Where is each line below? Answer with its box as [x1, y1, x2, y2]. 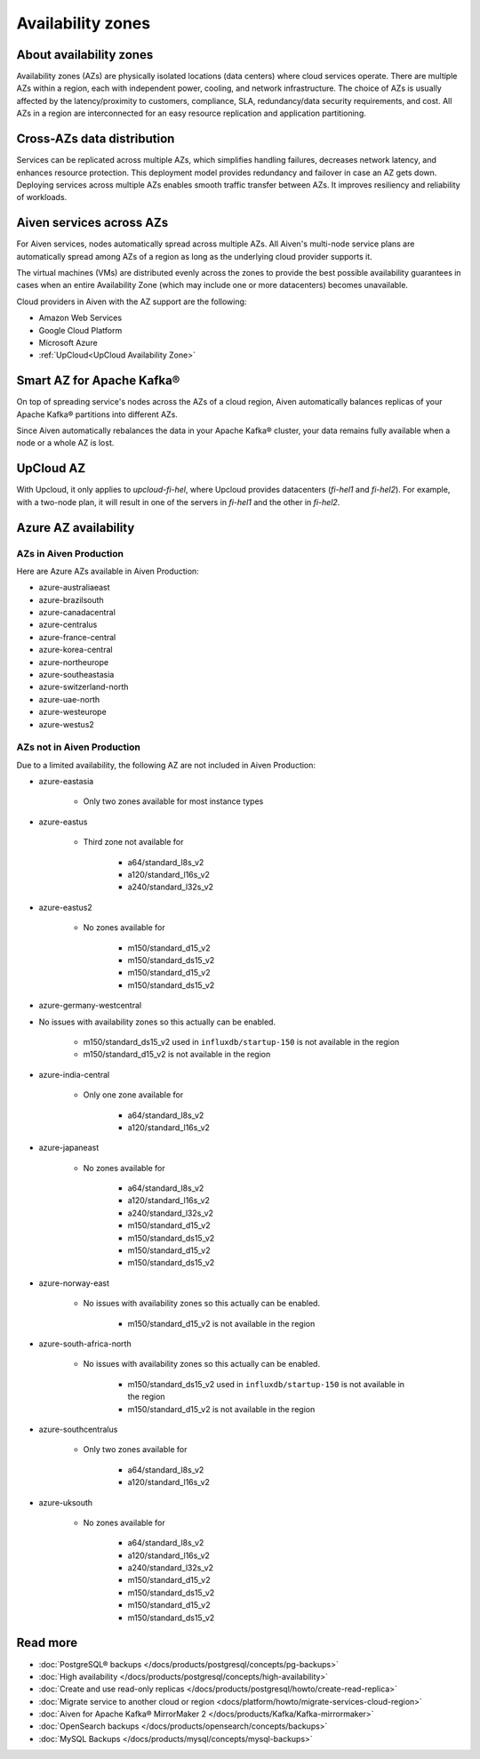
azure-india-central [38, 1069, 110, 1080]
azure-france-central [38, 631, 116, 642]
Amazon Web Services [38, 312, 123, 324]
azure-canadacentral [38, 607, 116, 618]
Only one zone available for [83, 1089, 184, 1100]
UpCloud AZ [16, 461, 86, 476]
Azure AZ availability [16, 520, 135, 535]
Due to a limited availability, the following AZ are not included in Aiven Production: [16, 759, 316, 770]
